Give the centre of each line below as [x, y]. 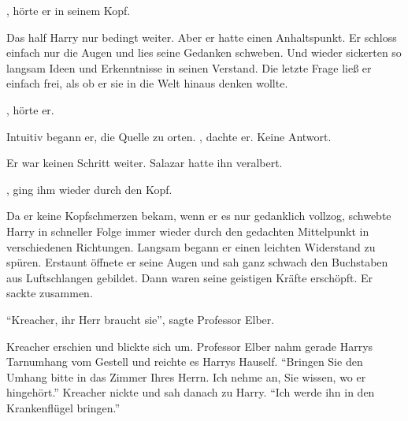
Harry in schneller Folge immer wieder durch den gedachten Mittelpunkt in [188, 231]
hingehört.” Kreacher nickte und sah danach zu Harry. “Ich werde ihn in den [191, 392]
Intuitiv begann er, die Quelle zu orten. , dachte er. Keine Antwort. [169, 136]
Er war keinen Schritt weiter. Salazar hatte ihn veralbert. [145, 163]
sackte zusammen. [50, 293]
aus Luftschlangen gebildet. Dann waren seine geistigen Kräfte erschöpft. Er [190, 277]
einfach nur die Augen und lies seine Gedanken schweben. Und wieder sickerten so [204, 52]
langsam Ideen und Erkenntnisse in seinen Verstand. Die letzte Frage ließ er [189, 67]
